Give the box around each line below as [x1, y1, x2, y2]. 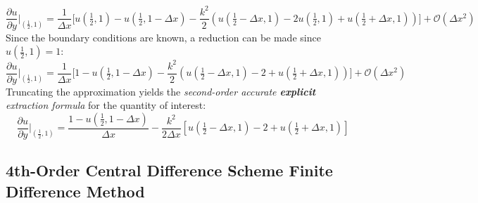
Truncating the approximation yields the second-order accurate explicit [6, 84, 316, 98]
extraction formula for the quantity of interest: [6, 98, 206, 112]
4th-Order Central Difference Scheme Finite [6, 159, 333, 181]
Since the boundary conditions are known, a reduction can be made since [6, 30, 321, 44]
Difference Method [6, 180, 145, 202]
